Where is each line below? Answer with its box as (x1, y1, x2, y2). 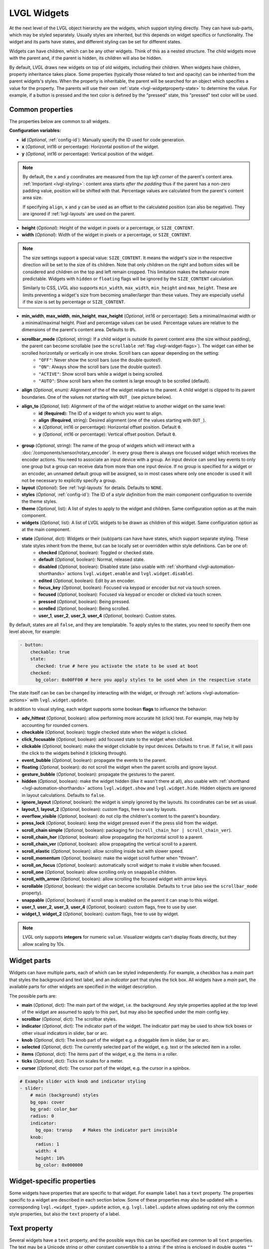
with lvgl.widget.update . (29, 697, 89, 703)
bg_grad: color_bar (30, 1107, 78, 1112)
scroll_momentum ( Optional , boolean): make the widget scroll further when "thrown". (21, 855, 198, 861)
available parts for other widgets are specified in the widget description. (9, 984, 157, 990)
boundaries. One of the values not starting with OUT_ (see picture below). (21, 394, 172, 400)
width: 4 (35, 1148, 57, 1154)
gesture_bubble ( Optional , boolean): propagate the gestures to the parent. (21, 771, 175, 777)
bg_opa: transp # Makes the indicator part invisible (35, 1127, 178, 1133)
